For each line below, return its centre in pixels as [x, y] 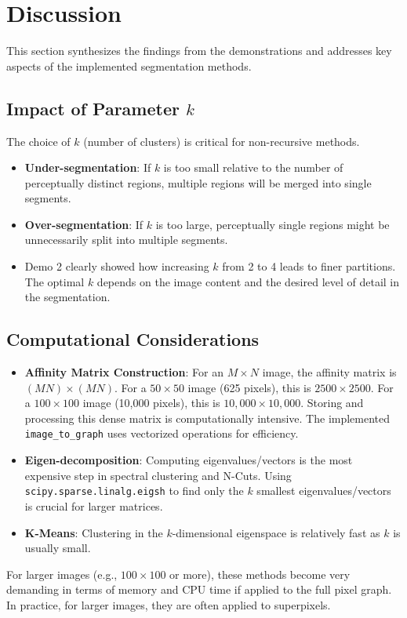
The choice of [38, 141]
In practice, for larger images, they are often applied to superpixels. [169, 604]
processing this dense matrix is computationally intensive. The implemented [207, 418]
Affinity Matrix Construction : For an [124, 372]
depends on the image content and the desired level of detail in [248, 281]
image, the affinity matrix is [329, 372]
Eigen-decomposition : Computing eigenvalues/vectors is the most [189, 460]
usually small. [58, 548]
